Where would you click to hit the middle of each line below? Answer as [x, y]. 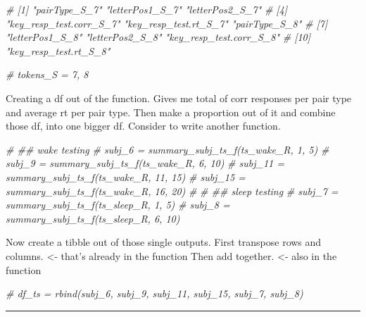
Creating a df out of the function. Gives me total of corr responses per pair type [179, 98]
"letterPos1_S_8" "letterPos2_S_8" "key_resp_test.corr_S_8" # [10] [158, 37]
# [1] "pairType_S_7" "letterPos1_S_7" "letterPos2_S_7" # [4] [147, 9]
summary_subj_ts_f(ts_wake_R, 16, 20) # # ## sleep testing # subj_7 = [172, 191]
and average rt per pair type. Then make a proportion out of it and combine [171, 112]
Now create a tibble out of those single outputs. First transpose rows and [164, 242]
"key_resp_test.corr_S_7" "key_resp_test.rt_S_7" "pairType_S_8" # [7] [167, 23]
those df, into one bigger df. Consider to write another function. [143, 126]
